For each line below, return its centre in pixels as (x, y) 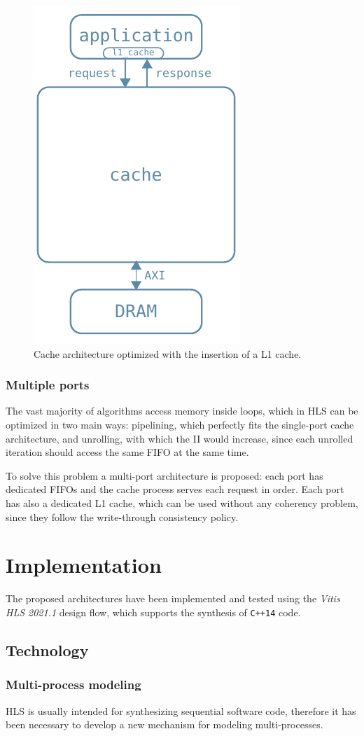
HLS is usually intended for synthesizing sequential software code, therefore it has (181, 710)
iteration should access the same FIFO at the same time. (127, 452)
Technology (47, 650)
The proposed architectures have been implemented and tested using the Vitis (173, 598)
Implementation (84, 565)
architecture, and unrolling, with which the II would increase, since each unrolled (180, 438)
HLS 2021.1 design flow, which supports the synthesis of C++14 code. (153, 612)
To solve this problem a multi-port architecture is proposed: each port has (164, 475)
